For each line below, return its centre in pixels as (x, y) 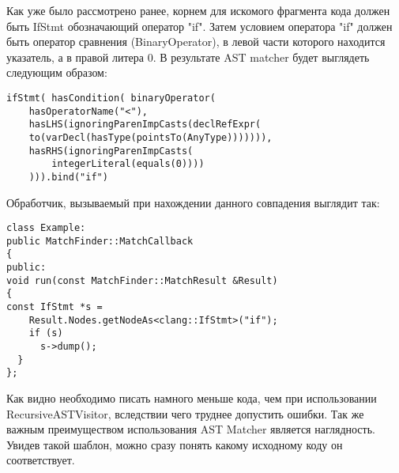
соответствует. (41, 460)
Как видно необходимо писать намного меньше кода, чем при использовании (192, 398)
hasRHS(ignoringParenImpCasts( (111, 151)
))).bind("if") (68, 177)
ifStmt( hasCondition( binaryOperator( (111, 98)
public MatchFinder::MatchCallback (100, 241)
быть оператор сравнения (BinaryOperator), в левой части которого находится (196, 42)
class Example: (46, 228)
